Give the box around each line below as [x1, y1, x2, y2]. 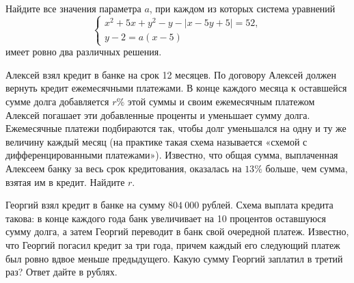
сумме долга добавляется [5, 94, 109, 109]
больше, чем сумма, [265, 161, 348, 175]
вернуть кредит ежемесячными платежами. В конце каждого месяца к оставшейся [5, 81, 347, 95]
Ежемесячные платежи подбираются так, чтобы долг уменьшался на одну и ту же [5, 121, 346, 135]
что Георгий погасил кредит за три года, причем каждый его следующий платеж [5, 237, 340, 252]
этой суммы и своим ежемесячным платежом [127, 94, 315, 109]
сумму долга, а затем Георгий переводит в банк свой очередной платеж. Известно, [5, 224, 349, 239]
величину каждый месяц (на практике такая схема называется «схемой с [5, 134, 308, 148]
